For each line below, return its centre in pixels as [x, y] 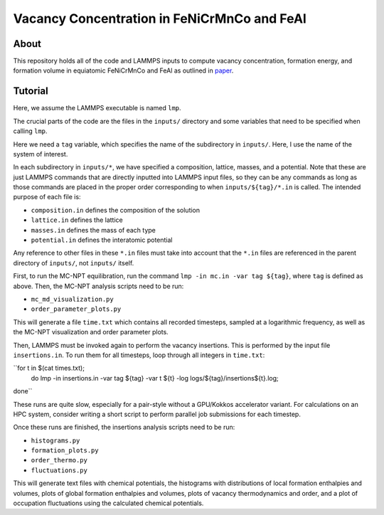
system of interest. [41, 154]
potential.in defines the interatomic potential [102, 240]
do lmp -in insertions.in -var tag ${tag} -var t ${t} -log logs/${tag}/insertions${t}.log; [155, 378]
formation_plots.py [65, 451]
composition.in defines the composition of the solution [116, 210]
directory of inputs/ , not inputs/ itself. [74, 262]
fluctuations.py [59, 470]
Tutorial [31, 91]
